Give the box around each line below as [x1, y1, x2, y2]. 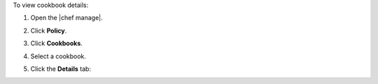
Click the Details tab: [30, 65, 91, 73]
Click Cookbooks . [30, 39, 83, 48]
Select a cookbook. [30, 52, 87, 60]
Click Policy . [30, 26, 67, 35]
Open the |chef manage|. [30, 14, 103, 22]
